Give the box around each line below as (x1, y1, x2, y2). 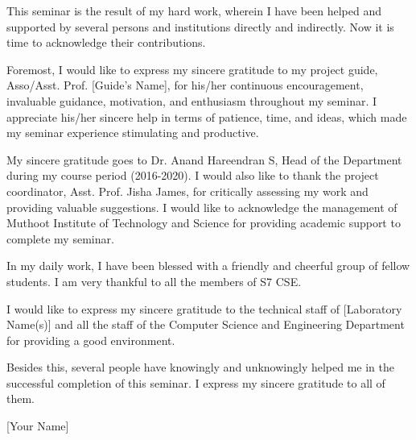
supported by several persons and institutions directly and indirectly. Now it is (6, 18, 394, 35)
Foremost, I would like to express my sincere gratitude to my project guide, (6, 60, 378, 77)
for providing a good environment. (6, 331, 175, 348)
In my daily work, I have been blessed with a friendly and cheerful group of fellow (6, 257, 410, 274)
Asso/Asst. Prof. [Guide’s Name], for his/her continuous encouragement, (6, 77, 364, 93)
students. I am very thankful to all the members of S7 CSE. (6, 272, 302, 289)
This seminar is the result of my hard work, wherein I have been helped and (6, 2, 381, 19)
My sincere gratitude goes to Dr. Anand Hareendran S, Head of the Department (6, 151, 402, 168)
